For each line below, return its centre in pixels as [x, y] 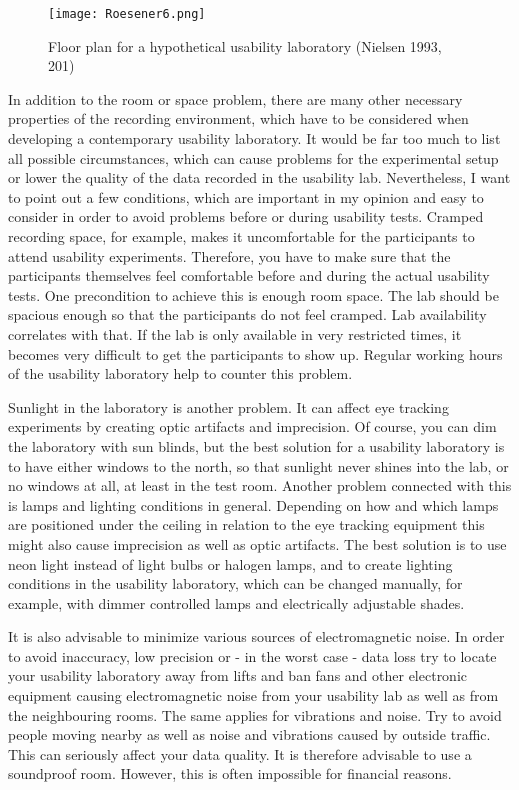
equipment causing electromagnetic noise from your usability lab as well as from [253, 695]
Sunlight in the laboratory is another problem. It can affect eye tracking [228, 406]
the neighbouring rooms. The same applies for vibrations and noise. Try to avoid [255, 714]
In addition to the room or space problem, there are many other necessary [235, 98]
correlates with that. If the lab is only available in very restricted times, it [235, 333]
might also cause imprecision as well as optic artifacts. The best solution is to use [257, 543]
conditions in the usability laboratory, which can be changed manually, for [235, 583]
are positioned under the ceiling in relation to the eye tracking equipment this [246, 524]
